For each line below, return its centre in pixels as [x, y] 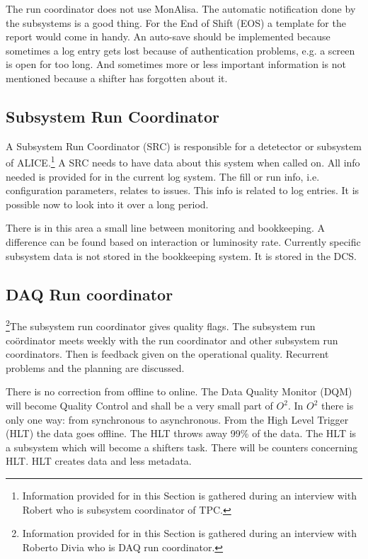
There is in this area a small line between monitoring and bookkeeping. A [166, 228]
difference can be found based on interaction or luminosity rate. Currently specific [183, 241]
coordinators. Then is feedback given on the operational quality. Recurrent [167, 354]
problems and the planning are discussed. [95, 367]
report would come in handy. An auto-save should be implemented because [168, 36]
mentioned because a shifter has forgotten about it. [117, 78]
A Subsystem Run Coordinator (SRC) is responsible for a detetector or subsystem [184, 146]
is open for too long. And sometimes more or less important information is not [176, 64]
